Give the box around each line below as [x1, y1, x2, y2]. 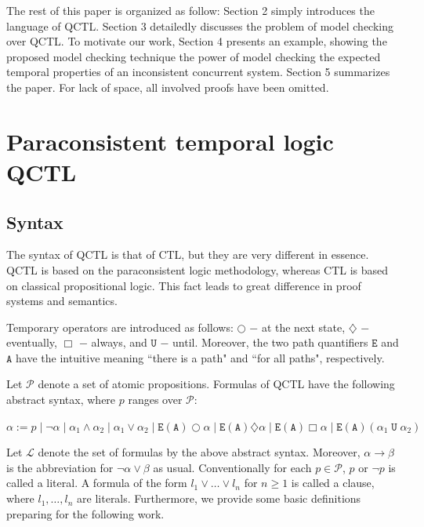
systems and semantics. [6, 293, 118, 309]
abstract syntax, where [6, 391, 116, 408]
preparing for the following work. [6, 505, 165, 522]
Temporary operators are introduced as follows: [6, 318, 234, 335]
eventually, [6, 334, 57, 351]
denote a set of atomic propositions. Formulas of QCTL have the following [38, 376, 395, 392]
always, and [91, 334, 147, 351]
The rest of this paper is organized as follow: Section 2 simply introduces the [6, 2, 375, 18]
